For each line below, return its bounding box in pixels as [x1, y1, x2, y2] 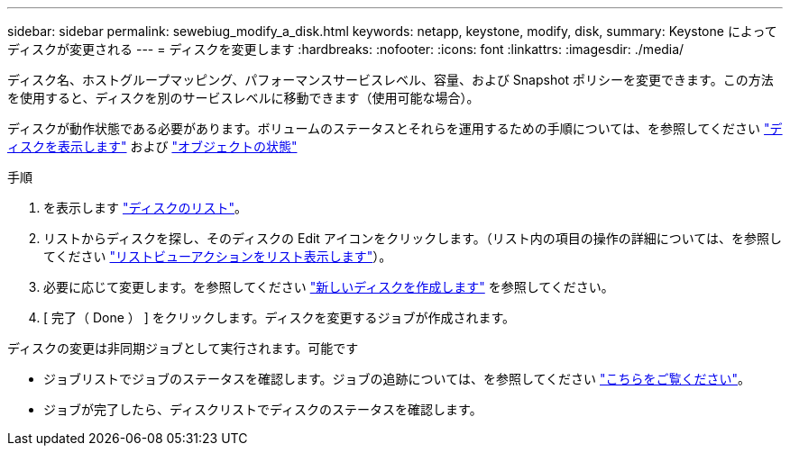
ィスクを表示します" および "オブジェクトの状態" [7, 139, 298, 154]
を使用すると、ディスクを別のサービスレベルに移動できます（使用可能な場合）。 [7, 90, 480, 105]
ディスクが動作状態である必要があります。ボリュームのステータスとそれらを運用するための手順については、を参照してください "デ [7, 121, 783, 136]
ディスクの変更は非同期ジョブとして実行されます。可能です [7, 340, 359, 356]
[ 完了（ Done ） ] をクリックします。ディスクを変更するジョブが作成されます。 [43, 310, 516, 325]
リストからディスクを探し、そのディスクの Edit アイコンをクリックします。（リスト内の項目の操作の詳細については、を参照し [43, 231, 783, 246]
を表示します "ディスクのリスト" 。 [43, 200, 247, 215]
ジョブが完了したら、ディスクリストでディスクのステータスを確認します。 [43, 402, 482, 417]
